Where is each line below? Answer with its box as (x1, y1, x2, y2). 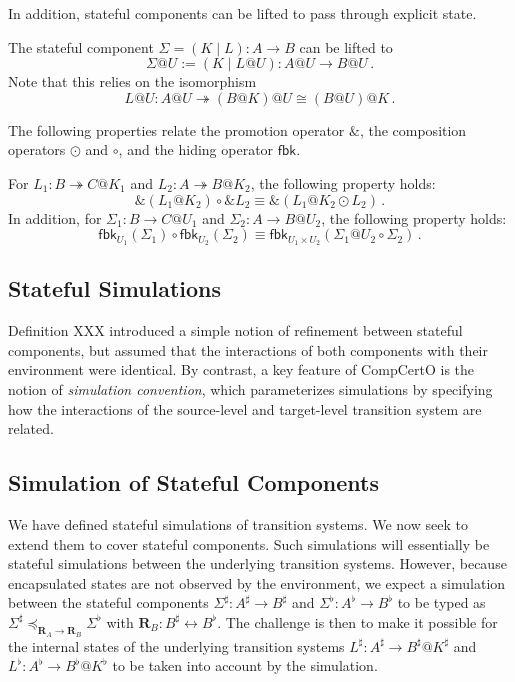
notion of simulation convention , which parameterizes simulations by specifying (8, 379, 493, 399)
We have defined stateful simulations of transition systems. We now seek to (8, 513, 468, 534)
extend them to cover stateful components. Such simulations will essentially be (8, 533, 490, 554)
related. (8, 418, 54, 439)
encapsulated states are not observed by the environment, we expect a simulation (8, 572, 506, 593)
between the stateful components (8, 592, 209, 613)
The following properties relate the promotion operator (8, 119, 345, 140)
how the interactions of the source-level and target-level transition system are (8, 398, 482, 419)
